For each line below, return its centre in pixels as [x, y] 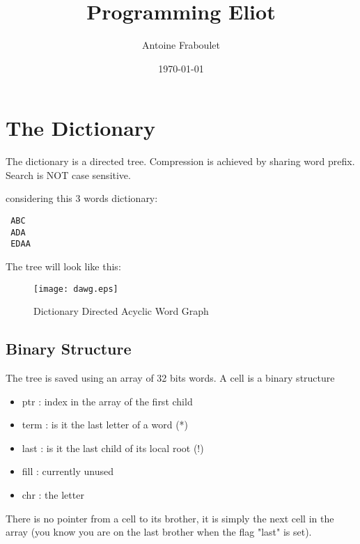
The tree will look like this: [63, 266]
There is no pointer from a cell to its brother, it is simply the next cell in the [170, 518]
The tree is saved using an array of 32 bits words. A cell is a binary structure [170, 378]
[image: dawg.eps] [76, 289]
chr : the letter [53, 495]
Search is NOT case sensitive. [68, 174]
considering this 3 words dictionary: [82, 198]
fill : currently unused [68, 471]
